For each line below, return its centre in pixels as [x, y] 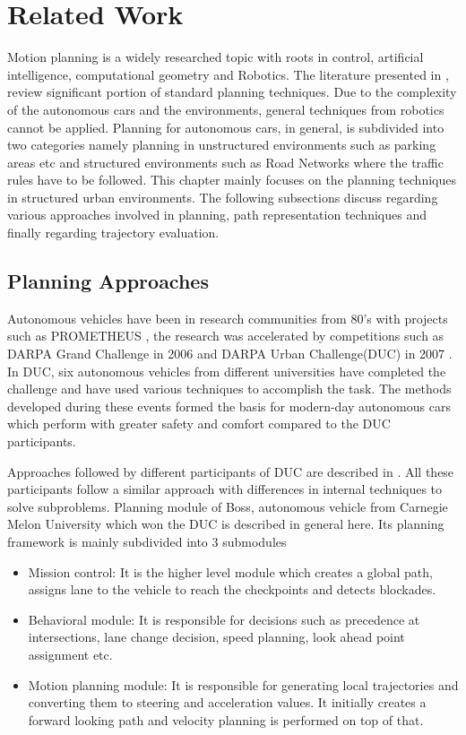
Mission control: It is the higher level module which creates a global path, [230, 571]
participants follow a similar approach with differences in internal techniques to [225, 489]
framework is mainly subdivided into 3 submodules [147, 541]
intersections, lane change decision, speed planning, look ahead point [216, 637]
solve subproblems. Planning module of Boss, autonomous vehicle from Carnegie [228, 506]
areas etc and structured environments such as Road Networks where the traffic [225, 162]
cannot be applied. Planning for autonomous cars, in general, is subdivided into [226, 127]
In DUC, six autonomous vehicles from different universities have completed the [227, 371]
